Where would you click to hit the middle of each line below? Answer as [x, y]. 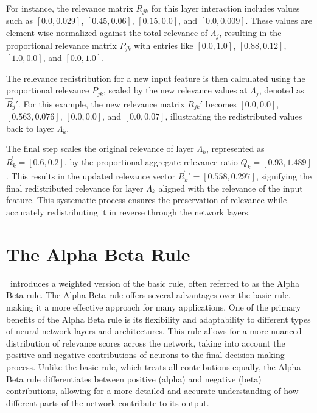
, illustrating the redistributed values [234, 116]
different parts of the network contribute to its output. [108, 402]
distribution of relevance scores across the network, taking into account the [146, 343]
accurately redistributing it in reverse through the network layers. [128, 212]
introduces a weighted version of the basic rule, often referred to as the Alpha [155, 283]
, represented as [235, 149]
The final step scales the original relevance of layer [100, 149]
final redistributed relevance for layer [75, 188]
